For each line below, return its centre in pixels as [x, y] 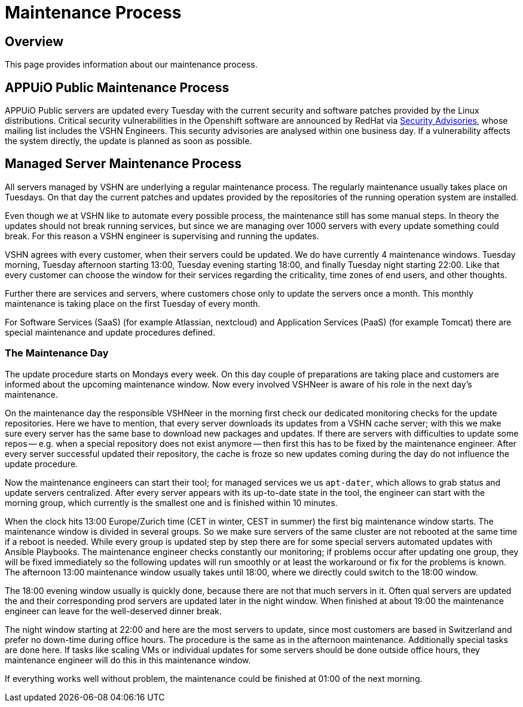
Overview [34, 41]
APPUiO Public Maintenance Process [117, 87]
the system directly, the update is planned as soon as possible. [129, 141]
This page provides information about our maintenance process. [131, 65]
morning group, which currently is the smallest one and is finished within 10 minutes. [171, 502]
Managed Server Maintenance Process [123, 164]
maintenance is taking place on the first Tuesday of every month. [133, 303]
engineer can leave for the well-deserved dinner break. [113, 611]
